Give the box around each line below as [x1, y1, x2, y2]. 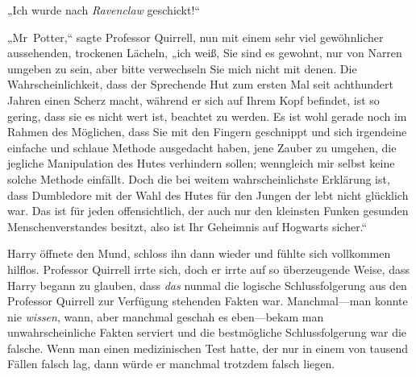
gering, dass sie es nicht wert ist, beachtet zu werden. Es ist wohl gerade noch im [7, 107, 407, 124]
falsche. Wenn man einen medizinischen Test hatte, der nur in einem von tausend [7, 339, 408, 356]
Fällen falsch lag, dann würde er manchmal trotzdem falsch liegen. [7, 355, 335, 372]
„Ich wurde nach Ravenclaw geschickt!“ [7, 2, 200, 18]
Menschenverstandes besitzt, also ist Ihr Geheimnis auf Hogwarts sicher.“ [7, 217, 368, 234]
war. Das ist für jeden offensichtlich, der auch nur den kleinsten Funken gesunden [7, 202, 409, 219]
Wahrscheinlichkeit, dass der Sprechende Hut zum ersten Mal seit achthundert [7, 76, 393, 93]
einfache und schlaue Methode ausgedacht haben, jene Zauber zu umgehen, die [7, 139, 397, 155]
